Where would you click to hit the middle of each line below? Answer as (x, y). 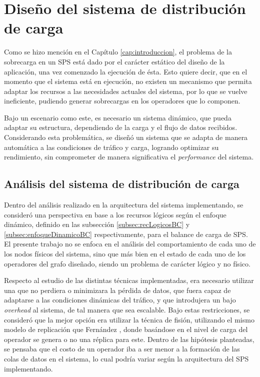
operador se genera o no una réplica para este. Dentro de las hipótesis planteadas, (129, 339)
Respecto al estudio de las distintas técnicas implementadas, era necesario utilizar (129, 280)
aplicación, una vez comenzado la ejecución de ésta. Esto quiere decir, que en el (126, 71)
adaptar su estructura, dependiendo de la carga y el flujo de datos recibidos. (121, 127)
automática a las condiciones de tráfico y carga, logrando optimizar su (111, 147)
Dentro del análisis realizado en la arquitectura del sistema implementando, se (124, 205)
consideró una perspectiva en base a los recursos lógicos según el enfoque (115, 214)
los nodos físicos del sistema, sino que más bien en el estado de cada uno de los (125, 254)
